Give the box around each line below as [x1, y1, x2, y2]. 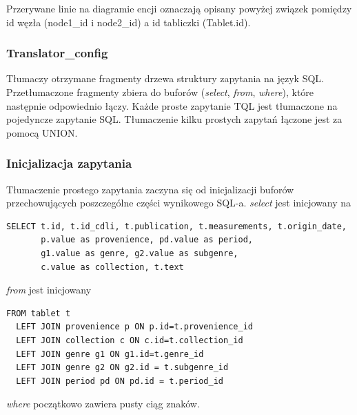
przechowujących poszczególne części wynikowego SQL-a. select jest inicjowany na [6, 195, 351, 210]
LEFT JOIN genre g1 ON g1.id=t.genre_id [16, 349, 204, 359]
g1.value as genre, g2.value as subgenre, [41, 248, 238, 258]
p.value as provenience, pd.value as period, [41, 235, 253, 245]
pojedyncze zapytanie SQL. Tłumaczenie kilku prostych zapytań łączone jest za [6, 112, 343, 126]
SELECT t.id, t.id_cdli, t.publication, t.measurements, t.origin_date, [6, 221, 347, 231]
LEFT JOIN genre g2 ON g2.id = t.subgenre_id [16, 363, 229, 373]
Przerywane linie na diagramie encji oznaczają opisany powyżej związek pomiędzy [6, 1, 352, 15]
